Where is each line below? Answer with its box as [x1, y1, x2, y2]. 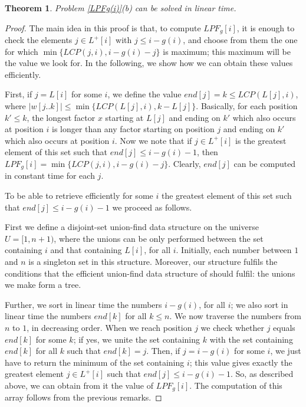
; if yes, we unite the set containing [73, 333, 200, 345]
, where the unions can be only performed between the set [54, 232, 264, 244]
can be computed [233, 157, 296, 169]
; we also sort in [231, 298, 288, 310]
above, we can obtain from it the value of [5, 379, 154, 391]
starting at [105, 111, 144, 123]
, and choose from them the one [183, 34, 298, 46]
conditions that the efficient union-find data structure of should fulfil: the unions [5, 267, 295, 279]
